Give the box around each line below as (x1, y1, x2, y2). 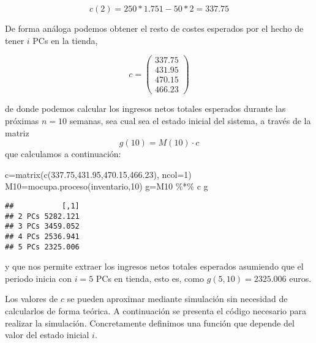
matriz (5, 126, 29, 139)
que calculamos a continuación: (5, 147, 121, 160)
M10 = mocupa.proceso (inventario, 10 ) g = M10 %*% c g (5, 180, 208, 193)
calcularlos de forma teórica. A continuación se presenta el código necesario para (5, 304, 307, 317)
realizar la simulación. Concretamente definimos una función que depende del (5, 316, 295, 329)
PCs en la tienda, (32, 34, 98, 46)
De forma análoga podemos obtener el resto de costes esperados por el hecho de (5, 22, 304, 34)
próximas (5, 114, 39, 127)
